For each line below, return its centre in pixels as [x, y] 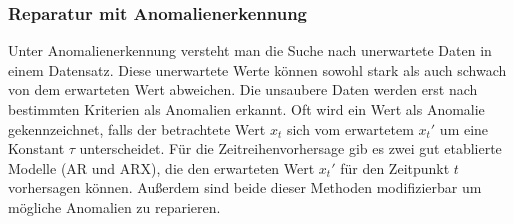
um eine [464, 128]
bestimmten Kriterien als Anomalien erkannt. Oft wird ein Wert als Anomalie [246, 109]
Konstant [36, 148]
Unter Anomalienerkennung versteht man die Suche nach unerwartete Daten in [250, 50]
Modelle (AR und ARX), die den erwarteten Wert [161, 167]
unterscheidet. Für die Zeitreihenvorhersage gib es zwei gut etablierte [290, 148]
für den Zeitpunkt [395, 167]
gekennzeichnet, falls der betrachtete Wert [137, 128]
